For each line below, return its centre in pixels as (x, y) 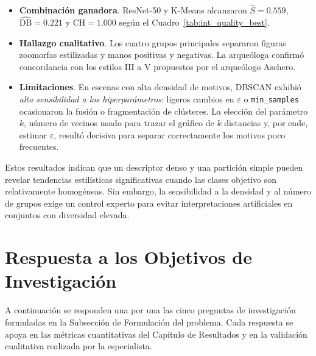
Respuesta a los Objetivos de (128, 257)
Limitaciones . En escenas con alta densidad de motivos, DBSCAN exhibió (160, 87)
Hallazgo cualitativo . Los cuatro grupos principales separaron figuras (153, 42)
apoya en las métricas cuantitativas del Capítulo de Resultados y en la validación (156, 334)
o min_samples (271, 99)
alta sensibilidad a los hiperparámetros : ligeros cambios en (127, 99)
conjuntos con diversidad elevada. (67, 215)
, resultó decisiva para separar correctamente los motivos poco (170, 134)
